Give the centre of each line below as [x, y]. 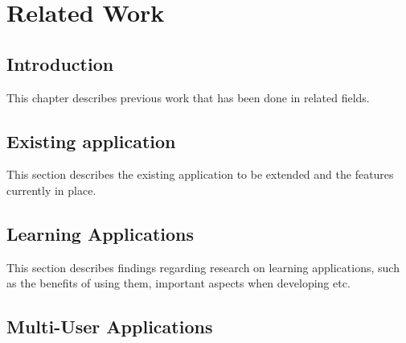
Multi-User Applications [110, 326]
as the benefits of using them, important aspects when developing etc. [178, 283]
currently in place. [51, 190]
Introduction [60, 63]
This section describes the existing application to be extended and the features [200, 174]
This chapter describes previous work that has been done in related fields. [188, 97]
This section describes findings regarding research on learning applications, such [203, 267]
